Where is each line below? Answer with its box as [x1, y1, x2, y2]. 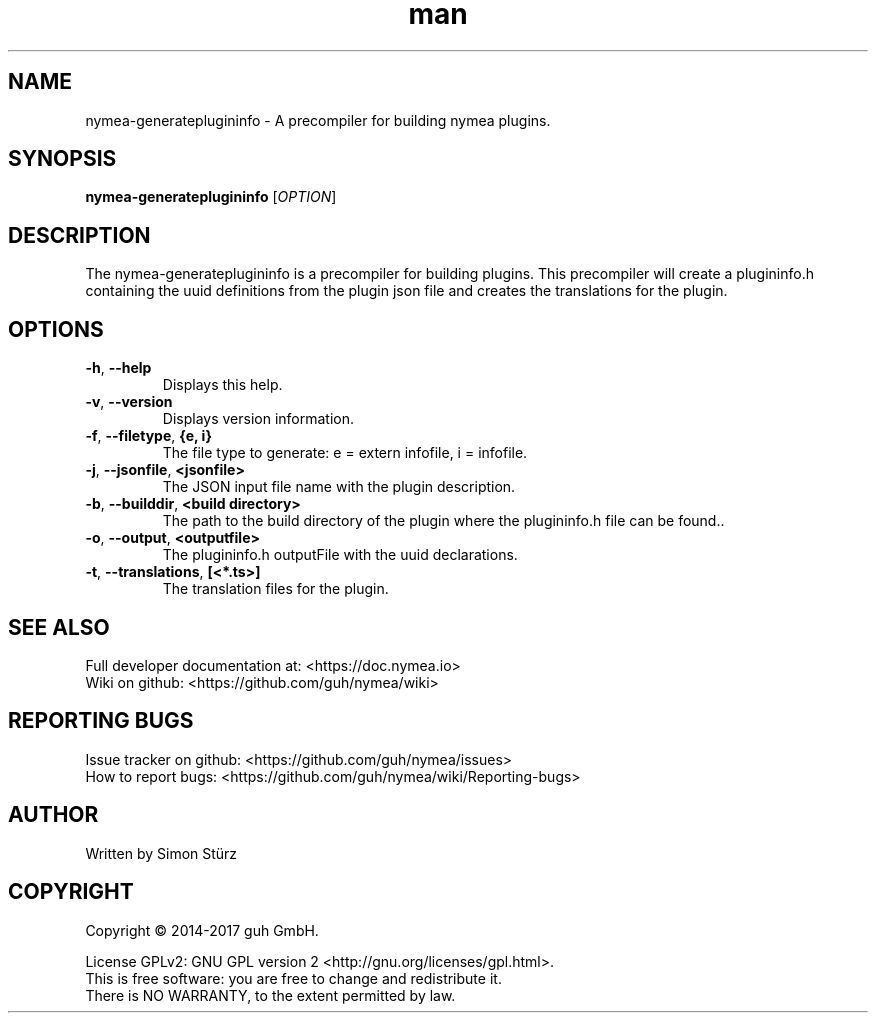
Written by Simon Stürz [85, 844, 238, 862]
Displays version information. [162, 410, 355, 428]
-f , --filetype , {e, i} [85, 427, 212, 445]
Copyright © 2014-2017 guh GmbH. [85, 921, 319, 939]
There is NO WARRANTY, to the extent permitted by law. [85, 986, 456, 1004]
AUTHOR [8, 802, 99, 828]
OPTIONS [8, 316, 104, 342]
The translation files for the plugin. [162, 580, 389, 598]
